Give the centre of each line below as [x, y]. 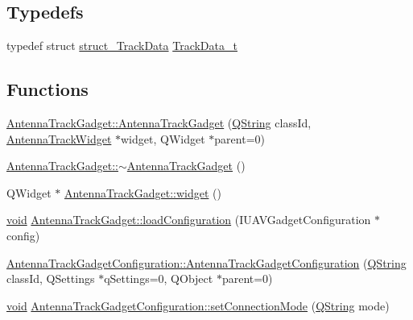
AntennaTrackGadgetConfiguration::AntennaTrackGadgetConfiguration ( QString [206, 262]
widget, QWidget [163, 138]
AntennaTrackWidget [59, 138]
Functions [47, 89]
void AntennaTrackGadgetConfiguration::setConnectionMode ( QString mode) [198, 305]
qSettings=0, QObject [159, 278]
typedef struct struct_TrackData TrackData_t [122, 46]
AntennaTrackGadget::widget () [142, 192]
